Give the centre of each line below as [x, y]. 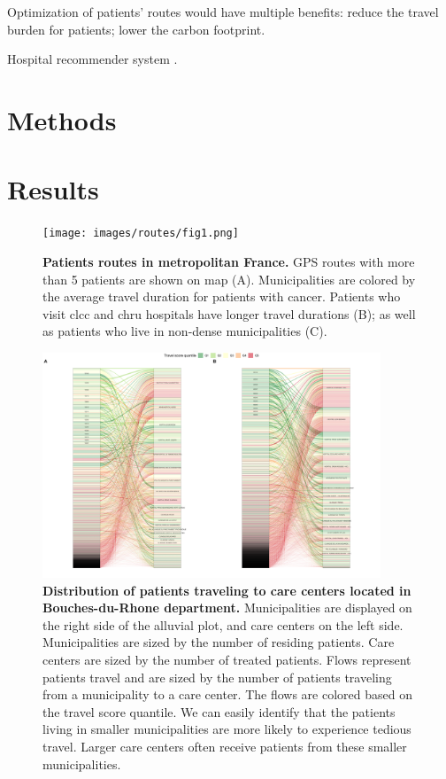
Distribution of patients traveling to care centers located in [227, 590]
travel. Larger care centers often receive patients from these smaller [225, 746]
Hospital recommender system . [92, 59]
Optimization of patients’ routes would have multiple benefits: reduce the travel [223, 12]
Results [53, 189]
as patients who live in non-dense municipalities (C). [185, 331]
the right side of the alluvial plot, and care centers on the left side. [223, 624]
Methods [62, 119]
